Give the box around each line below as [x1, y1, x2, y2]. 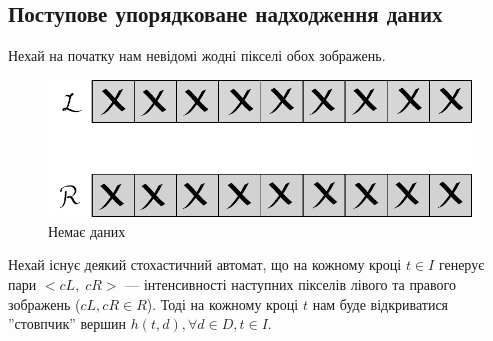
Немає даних [48, 220, 126, 241]
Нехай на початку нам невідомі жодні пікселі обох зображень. [8, 45, 386, 66]
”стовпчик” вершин [8, 313, 126, 334]
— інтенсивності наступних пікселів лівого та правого [125, 273, 456, 294]
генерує [438, 254, 485, 275]
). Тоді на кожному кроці [146, 293, 299, 314]
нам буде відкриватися [312, 293, 449, 314]
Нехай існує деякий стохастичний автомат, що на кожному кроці [8, 254, 402, 275]
